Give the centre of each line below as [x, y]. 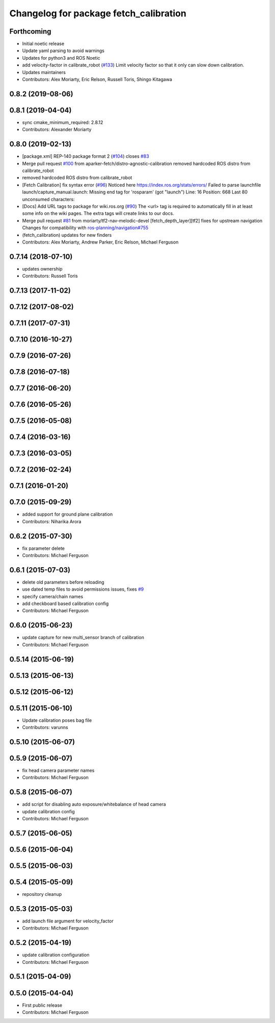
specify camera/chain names [53, 596]
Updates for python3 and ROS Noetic [61, 58]
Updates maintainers [44, 72]
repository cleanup [42, 894]
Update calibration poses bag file [57, 720]
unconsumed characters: [48, 199]
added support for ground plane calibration [67, 514]
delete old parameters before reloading [63, 582]
